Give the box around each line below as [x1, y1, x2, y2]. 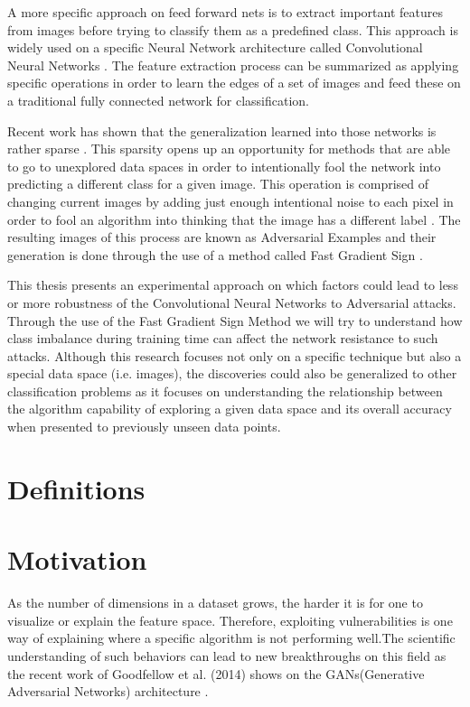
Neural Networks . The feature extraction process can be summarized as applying [7, 55, 459, 74]
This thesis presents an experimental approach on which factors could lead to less [7, 275, 458, 294]
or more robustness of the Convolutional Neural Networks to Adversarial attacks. [7, 293, 456, 312]
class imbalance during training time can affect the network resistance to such [7, 329, 438, 348]
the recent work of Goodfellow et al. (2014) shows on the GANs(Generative [7, 664, 425, 683]
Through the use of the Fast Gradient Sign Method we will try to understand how [7, 311, 463, 330]
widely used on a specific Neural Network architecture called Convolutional [7, 38, 423, 57]
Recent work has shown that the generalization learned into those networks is [7, 121, 437, 140]
